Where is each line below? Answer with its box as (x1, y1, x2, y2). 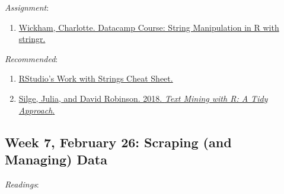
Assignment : (5, 1, 49, 13)
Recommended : (5, 52, 58, 64)
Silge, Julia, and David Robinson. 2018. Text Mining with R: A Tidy (18, 92, 268, 104)
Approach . (18, 104, 55, 116)
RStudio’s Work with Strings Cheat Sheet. (18, 72, 173, 85)
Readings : (5, 177, 39, 190)
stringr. (18, 33, 46, 45)
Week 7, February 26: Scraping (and (5, 132, 232, 151)
